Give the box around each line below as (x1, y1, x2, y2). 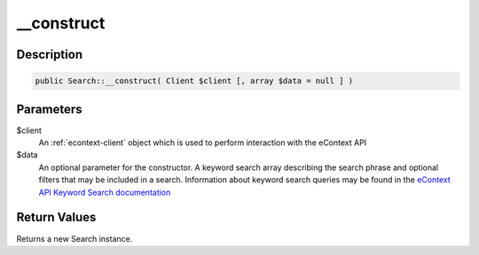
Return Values (16, 210, 97, 225)
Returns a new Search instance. (16, 233, 133, 243)
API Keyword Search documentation (38, 187, 171, 197)
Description (16, 47, 83, 62)
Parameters (16, 102, 82, 117)
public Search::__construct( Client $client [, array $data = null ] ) (35, 76, 354, 86)
